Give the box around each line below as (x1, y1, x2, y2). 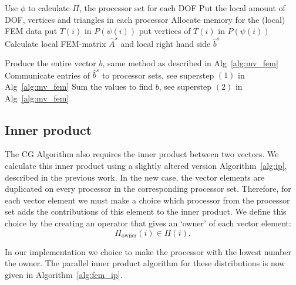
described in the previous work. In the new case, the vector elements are (5, 171, 265, 183)
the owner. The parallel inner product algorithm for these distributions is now (5, 257, 285, 269)
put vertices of (139, 25, 191, 37)
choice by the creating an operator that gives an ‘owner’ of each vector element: (5, 216, 291, 229)
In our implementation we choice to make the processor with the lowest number (5, 245, 291, 257)
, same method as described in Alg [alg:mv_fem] (102, 57, 278, 69)
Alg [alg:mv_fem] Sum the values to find (5, 80, 153, 92)
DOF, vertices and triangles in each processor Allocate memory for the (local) (5, 13, 285, 25)
